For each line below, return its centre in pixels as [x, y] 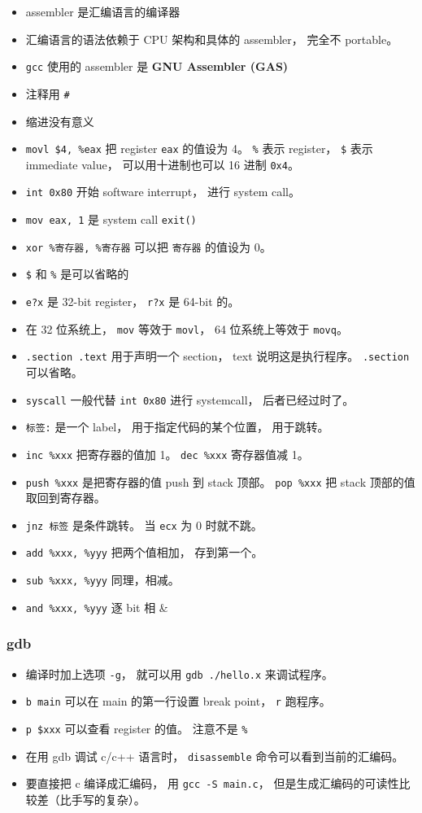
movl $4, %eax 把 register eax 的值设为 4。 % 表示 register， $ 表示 [199, 149]
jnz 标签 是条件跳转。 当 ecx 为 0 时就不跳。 [144, 525]
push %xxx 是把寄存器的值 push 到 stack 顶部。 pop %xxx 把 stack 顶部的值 [220, 481]
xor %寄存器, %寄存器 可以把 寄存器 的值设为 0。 [148, 246]
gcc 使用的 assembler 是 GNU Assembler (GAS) [157, 66]
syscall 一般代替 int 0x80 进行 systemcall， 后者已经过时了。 [190, 399]
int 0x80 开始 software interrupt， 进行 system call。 [163, 192]
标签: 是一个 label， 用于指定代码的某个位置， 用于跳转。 [177, 427]
